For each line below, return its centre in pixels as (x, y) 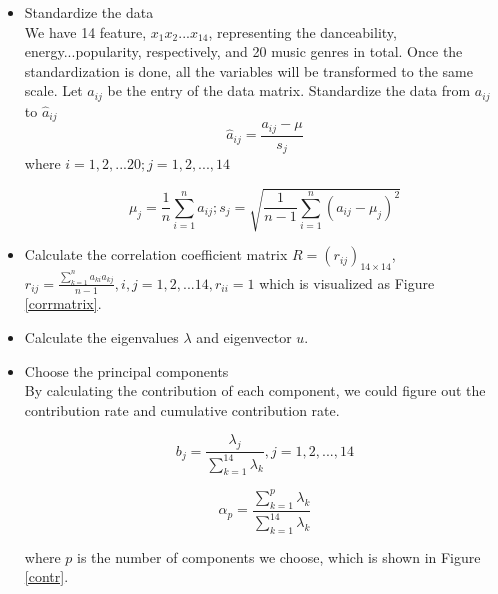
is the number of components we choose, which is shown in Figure (278, 556)
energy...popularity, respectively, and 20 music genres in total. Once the (243, 51)
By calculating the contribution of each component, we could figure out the (255, 390)
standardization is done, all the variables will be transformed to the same (248, 70)
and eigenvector (244, 337)
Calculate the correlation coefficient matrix (156, 254)
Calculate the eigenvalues (101, 337)
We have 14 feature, (85, 31)
